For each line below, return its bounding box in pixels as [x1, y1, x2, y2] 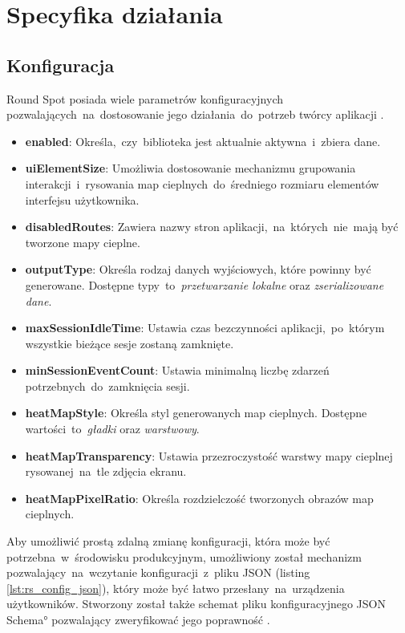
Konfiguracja [6, 52, 115, 77]
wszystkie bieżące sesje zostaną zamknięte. [25, 335, 234, 351]
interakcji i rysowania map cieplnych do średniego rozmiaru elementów [25, 175, 379, 192]
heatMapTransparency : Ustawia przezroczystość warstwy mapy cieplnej [25, 447, 393, 464]
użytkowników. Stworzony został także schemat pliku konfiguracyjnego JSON [6, 595, 386, 612]
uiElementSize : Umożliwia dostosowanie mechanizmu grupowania [25, 160, 356, 177]
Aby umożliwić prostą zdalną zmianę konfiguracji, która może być [6, 533, 330, 550]
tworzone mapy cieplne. [25, 233, 140, 250]
